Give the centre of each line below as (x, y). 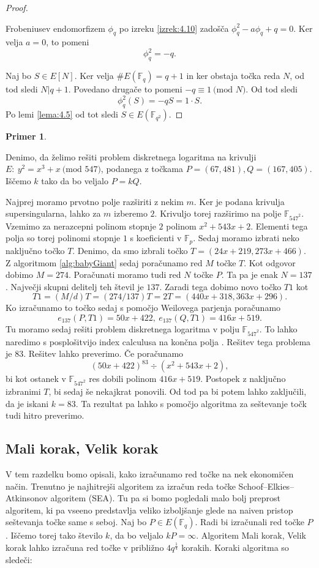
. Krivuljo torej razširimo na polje (218, 213)
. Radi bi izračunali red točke (250, 522)
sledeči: (19, 559)
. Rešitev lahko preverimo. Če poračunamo (103, 353)
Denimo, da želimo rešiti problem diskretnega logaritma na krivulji (131, 156)
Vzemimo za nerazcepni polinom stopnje (81, 226)
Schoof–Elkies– (266, 486)
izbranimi (23, 391)
